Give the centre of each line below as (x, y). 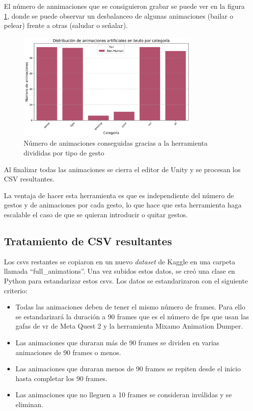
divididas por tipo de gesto (64, 153)
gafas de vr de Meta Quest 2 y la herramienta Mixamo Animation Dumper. (129, 326)
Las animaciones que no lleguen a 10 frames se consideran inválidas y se (124, 395)
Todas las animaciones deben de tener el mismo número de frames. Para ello (130, 307)
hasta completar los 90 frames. (61, 378)
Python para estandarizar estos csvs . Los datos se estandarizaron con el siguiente (126, 280)
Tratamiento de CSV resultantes (88, 241)
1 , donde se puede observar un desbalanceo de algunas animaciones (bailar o (119, 15)
